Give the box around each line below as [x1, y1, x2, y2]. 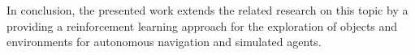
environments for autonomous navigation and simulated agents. [6, 33, 322, 50]
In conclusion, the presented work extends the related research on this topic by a [6, 2, 409, 18]
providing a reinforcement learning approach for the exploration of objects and [6, 17, 398, 34]
